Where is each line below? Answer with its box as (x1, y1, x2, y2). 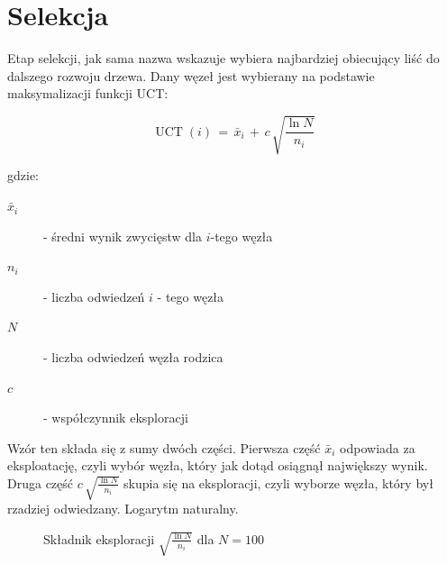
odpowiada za (340, 438, 415, 457)
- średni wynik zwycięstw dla (43, 226, 202, 245)
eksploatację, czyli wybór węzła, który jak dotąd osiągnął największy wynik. (7, 456, 428, 475)
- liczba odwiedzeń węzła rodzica (43, 348, 223, 367)
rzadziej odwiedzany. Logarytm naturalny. (7, 499, 239, 518)
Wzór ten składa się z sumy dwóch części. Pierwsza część (7, 438, 321, 457)
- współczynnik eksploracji (43, 408, 188, 427)
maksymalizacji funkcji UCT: (7, 84, 169, 103)
